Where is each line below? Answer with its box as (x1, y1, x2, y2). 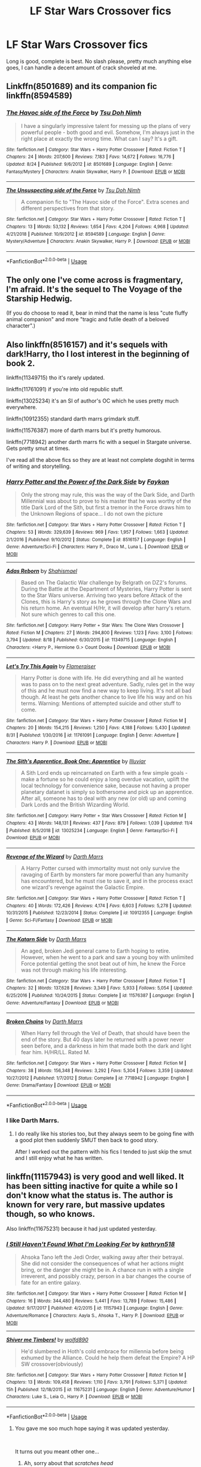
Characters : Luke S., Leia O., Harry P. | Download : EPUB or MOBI (6, 1394, 142, 1400)
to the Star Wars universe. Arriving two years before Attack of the (20, 592, 182, 599)
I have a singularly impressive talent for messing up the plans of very (20, 122, 191, 129)
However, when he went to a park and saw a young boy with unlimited (20, 953, 194, 961)
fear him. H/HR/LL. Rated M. (20, 1049, 91, 1056)
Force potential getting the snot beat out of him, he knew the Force (20, 960, 186, 967)
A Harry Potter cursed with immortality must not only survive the (20, 865, 180, 872)
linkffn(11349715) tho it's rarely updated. (6, 374, 105, 381)
